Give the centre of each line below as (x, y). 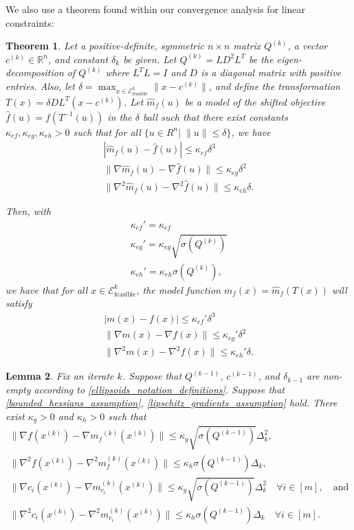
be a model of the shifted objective (255, 101)
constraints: (30, 22)
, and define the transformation (274, 85)
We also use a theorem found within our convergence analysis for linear (156, 9)
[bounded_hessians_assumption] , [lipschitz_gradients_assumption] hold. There (172, 403)
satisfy (19, 303)
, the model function (178, 289)
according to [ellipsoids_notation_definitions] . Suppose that (159, 389)
